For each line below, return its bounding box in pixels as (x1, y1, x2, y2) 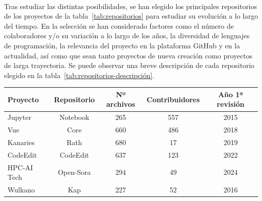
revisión (217, 99, 245, 109)
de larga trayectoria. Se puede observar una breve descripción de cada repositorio (4, 60, 254, 71)
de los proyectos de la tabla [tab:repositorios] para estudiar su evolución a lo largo (4, 11, 258, 21)
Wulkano (8, 184, 35, 195)
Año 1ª (218, 89, 243, 99)
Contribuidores (147, 94, 200, 104)
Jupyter (8, 112, 31, 122)
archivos (106, 99, 136, 109)
